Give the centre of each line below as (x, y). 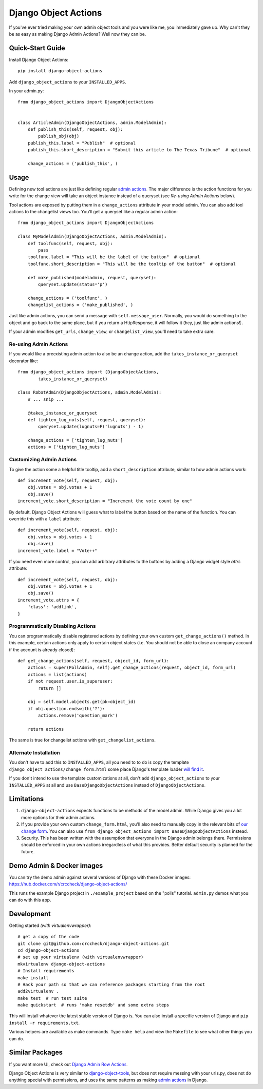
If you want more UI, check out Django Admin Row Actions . (68, 1064)
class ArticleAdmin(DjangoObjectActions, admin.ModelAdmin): (92, 123)
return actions (46, 729)
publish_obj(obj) (59, 136)
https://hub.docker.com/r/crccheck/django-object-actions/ (68, 884)
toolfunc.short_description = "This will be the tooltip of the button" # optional (132, 264)
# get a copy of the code (49, 937)
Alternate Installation (35, 753)
